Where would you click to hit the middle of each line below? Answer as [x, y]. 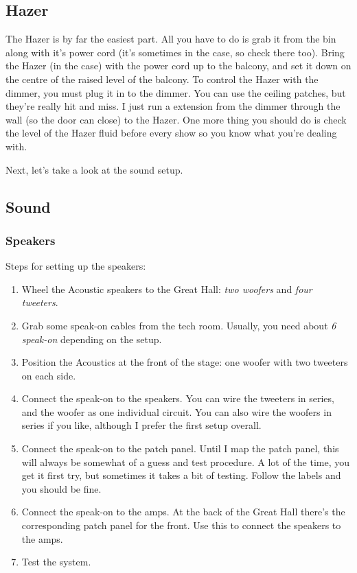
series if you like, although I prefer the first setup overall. [141, 425]
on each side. [49, 375]
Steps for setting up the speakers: [76, 266]
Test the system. [56, 562]
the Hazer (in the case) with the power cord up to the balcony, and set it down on [178, 66]
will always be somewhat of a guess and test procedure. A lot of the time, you [185, 461]
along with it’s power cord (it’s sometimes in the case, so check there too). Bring [175, 52]
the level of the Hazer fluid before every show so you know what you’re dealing [171, 133]
